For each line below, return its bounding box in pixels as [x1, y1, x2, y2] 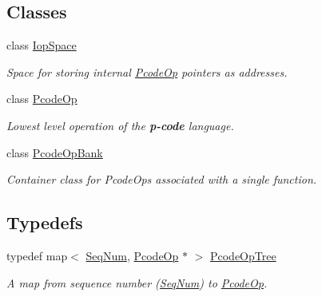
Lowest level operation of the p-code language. [6, 117, 234, 133]
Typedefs [6, 210, 83, 235]
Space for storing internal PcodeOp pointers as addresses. [6, 63, 288, 80]
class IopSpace [6, 37, 77, 53]
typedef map [6, 247, 68, 263]
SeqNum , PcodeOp [85, 247, 179, 263]
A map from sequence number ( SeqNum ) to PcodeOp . [6, 274, 268, 291]
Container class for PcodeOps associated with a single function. [6, 171, 317, 188]
